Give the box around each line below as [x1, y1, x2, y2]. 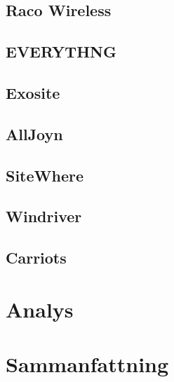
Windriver [6, 205, 82, 227]
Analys [6, 294, 74, 323]
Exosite [6, 81, 60, 103]
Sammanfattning [6, 350, 169, 378]
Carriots [6, 247, 67, 268]
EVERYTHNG [6, 41, 116, 62]
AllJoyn [6, 123, 63, 144]
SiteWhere [6, 164, 84, 186]
